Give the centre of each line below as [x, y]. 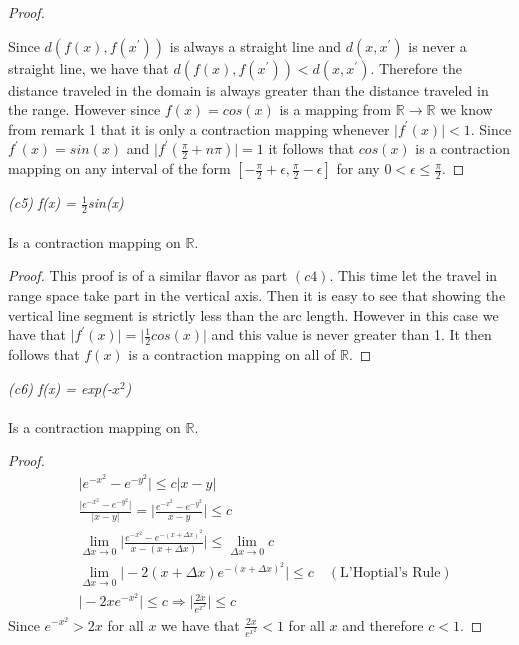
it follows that [311, 148]
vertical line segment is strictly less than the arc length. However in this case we [253, 314]
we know [466, 109]
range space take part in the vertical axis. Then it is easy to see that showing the [257, 294]
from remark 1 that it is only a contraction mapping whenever [199, 128]
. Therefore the [416, 67]
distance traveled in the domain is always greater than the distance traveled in [248, 89]
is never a [437, 45]
